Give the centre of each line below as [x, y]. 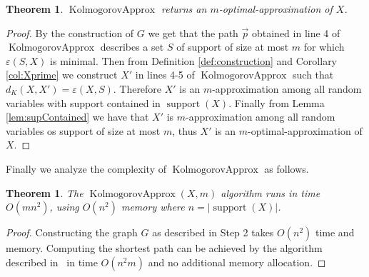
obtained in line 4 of [296, 32]
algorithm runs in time [271, 192]
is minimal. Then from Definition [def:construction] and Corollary [194, 60]
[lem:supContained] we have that [77, 117]
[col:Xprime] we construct [62, 75]
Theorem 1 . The [45, 192]
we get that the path [193, 32]
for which [324, 47]
